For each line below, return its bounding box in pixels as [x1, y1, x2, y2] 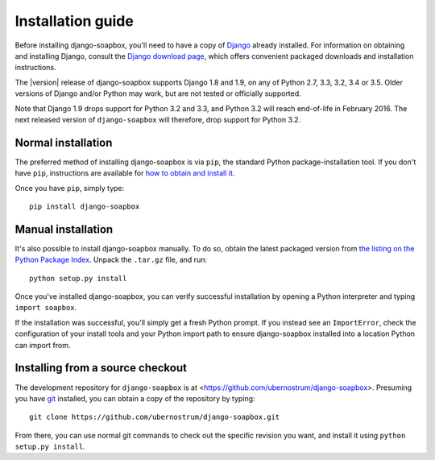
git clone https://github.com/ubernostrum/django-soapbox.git [29, 412, 280, 422]
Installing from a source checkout [14, 361, 187, 375]
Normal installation [14, 135, 113, 149]
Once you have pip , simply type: [14, 183, 125, 193]
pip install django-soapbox [29, 201, 140, 211]
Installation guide [14, 12, 135, 30]
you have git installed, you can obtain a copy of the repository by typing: [14, 393, 255, 403]
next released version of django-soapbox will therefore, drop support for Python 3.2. [14, 114, 301, 124]
